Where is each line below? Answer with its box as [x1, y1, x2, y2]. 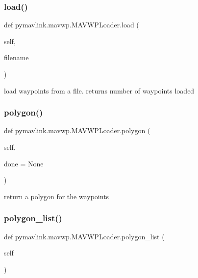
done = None [4, 158, 44, 168]
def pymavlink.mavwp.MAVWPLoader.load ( [4, 20, 139, 30]
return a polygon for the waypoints [4, 191, 109, 201]
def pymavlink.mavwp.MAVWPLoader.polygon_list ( [4, 231, 165, 241]
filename [4, 52, 29, 63]
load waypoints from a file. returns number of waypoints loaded [4, 85, 195, 95]
